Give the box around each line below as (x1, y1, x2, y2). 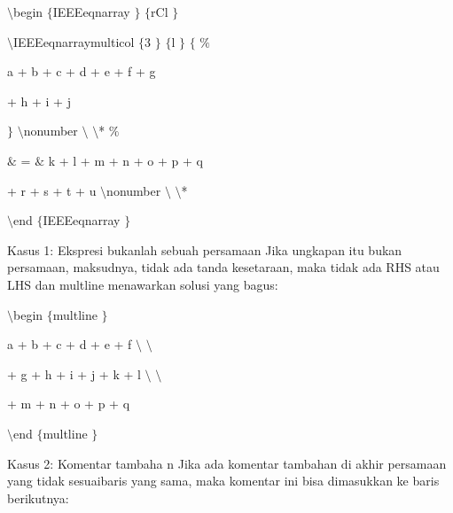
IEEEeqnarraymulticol (13, 32, 135, 51)
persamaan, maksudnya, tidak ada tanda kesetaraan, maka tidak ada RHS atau (7, 258, 440, 276)
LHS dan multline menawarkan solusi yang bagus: (7, 275, 278, 293)
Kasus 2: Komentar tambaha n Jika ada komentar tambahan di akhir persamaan (7, 454, 447, 472)
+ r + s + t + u (7, 181, 97, 199)
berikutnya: (7, 488, 69, 507)
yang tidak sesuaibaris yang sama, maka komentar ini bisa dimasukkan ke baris (7, 471, 440, 490)
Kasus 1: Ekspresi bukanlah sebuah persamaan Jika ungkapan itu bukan (7, 240, 402, 259)
